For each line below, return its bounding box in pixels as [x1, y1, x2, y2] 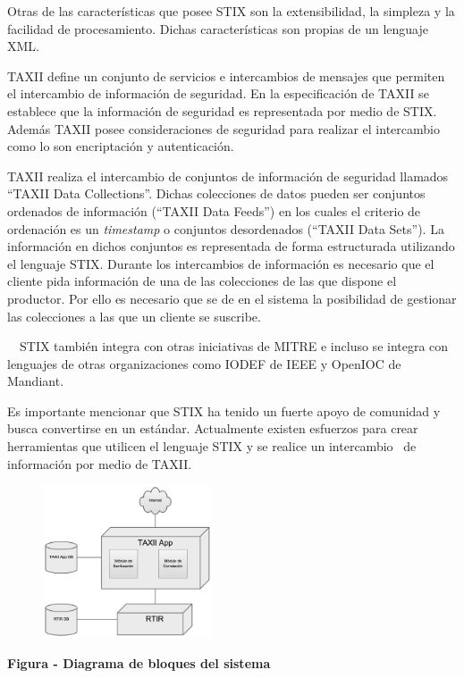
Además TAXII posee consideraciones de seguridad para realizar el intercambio [7, 119, 440, 138]
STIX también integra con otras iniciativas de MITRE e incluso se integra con [19, 337, 449, 356]
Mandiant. [7, 372, 64, 390]
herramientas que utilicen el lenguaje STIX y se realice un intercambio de [7, 437, 417, 456]
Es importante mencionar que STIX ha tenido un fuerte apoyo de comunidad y [7, 401, 441, 420]
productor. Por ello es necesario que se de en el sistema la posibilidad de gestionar [7, 289, 457, 307]
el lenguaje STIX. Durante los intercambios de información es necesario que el [7, 254, 434, 272]
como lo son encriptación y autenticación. [7, 137, 234, 155]
